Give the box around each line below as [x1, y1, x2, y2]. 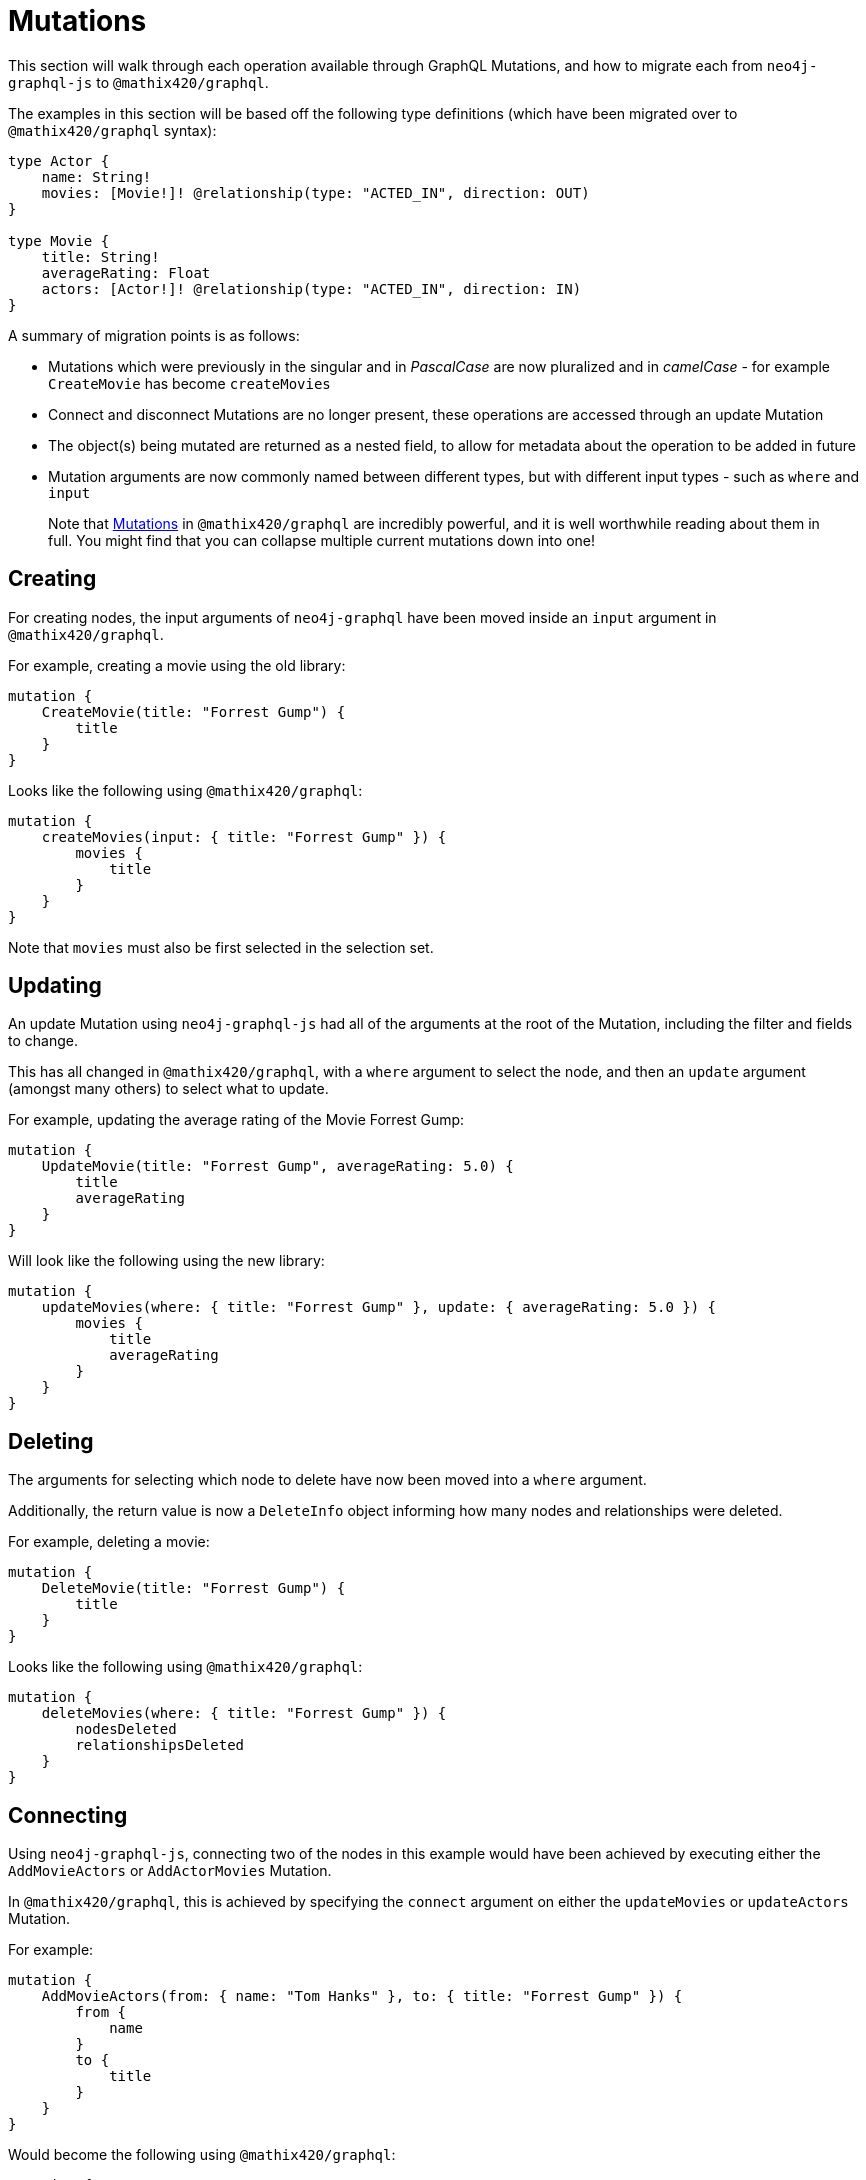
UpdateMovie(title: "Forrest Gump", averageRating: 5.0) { [41, 1158, 514, 1175]
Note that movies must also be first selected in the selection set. [8, 938, 434, 956]
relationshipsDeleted [75, 1737, 245, 1754]
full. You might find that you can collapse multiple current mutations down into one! [48, 531, 595, 549]
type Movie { [8, 232, 110, 249]
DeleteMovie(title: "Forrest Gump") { [41, 1580, 346, 1597]
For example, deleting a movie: [8, 1533, 210, 1551]
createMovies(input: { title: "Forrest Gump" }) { [41, 828, 447, 845]
